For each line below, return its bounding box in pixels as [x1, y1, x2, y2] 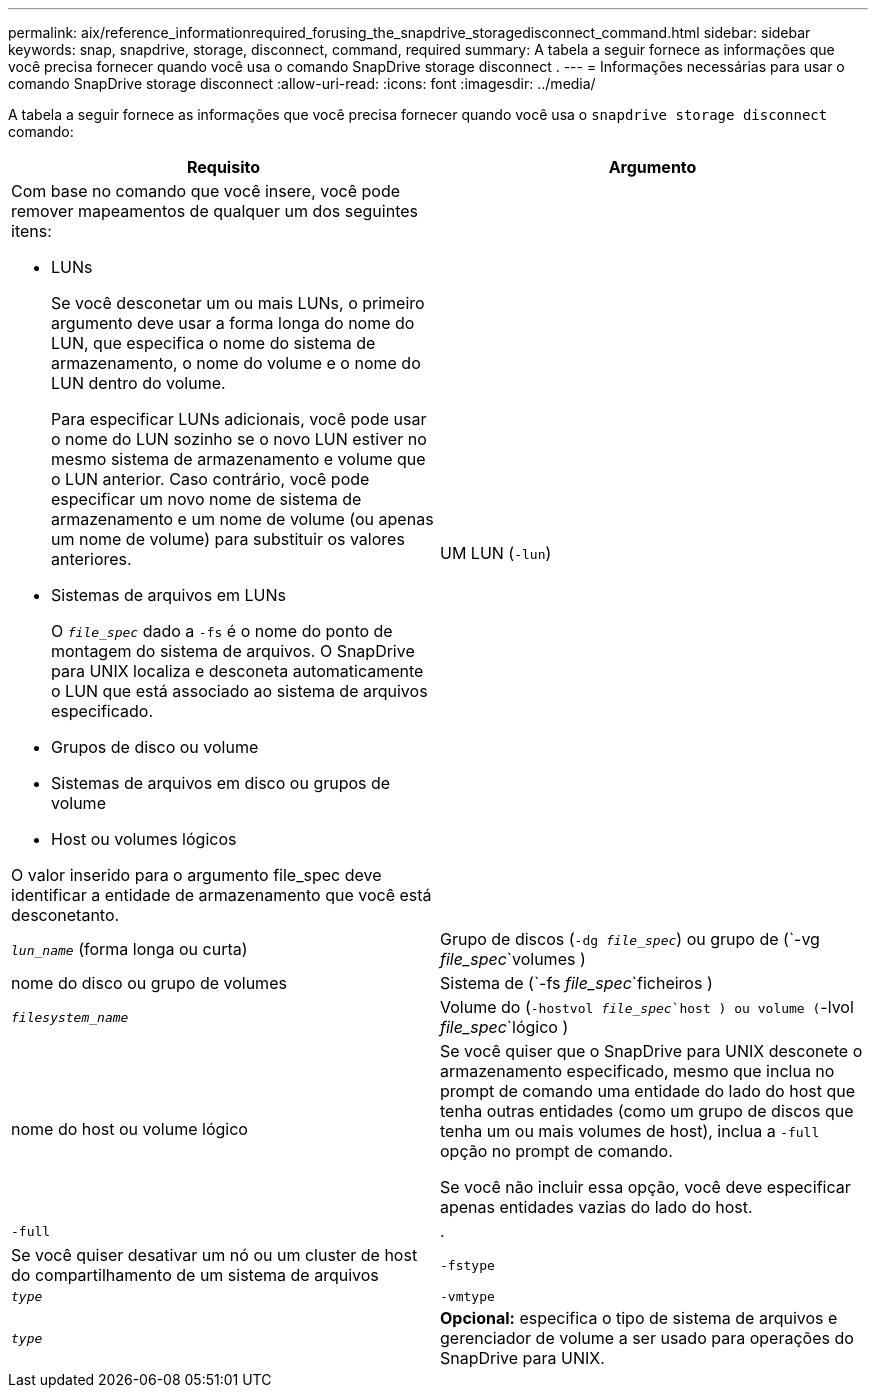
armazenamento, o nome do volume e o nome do [51, 353, 421, 373]
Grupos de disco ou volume [51, 737, 259, 757]
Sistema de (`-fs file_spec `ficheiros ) [440, 973, 713, 993]
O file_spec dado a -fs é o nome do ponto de [51, 621, 393, 641]
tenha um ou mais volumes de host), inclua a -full [440, 1121, 820, 1141]
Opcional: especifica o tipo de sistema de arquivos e [440, 1308, 838, 1328]
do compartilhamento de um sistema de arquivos [11, 1265, 379, 1285]
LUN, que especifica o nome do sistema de [51, 333, 376, 353]
